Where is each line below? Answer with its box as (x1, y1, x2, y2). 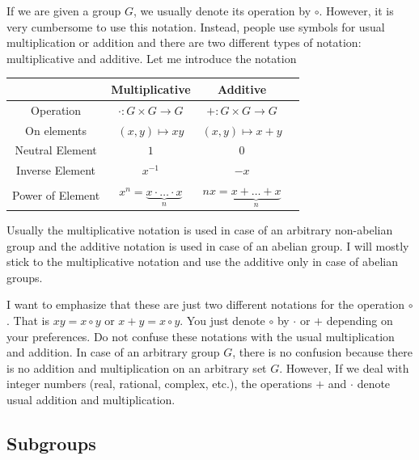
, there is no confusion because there (232, 344, 413, 361)
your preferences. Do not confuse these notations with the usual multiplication (6, 327, 395, 344)
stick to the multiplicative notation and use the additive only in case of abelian (6, 253, 399, 270)
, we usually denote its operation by (133, 2, 311, 19)
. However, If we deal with (279, 359, 409, 376)
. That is (6, 312, 49, 328)
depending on (326, 312, 393, 328)
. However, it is (319, 2, 394, 19)
